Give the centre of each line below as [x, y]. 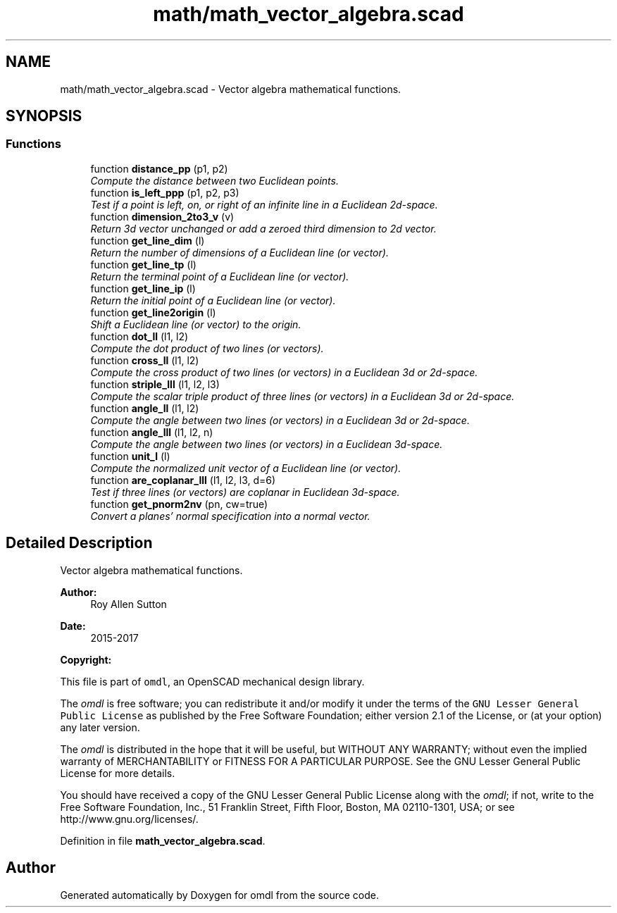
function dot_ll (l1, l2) [139, 336]
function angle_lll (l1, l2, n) [152, 432]
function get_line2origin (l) [153, 312]
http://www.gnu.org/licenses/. [129, 819]
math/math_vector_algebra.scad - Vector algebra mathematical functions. [231, 89]
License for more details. [118, 773]
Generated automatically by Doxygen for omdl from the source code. [219, 895]
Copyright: [86, 659]
